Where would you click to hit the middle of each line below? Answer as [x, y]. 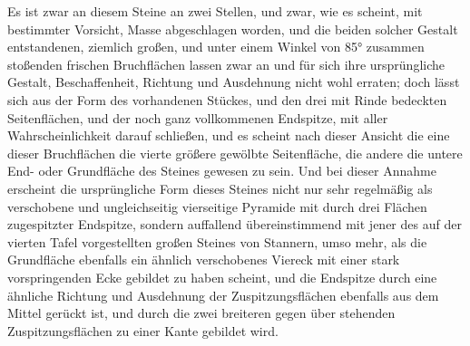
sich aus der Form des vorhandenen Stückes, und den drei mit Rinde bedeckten [227, 99]
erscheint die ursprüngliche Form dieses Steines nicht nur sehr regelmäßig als [220, 188]
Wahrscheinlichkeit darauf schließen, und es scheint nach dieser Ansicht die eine [229, 135]
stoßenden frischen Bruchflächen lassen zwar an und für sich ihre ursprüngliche [226, 64]
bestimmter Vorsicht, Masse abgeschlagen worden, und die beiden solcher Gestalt [233, 29]
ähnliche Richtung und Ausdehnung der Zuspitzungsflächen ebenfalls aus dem [223, 295]
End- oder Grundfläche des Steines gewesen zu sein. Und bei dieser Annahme [222, 171]
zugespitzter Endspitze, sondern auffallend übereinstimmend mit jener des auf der [235, 224]
